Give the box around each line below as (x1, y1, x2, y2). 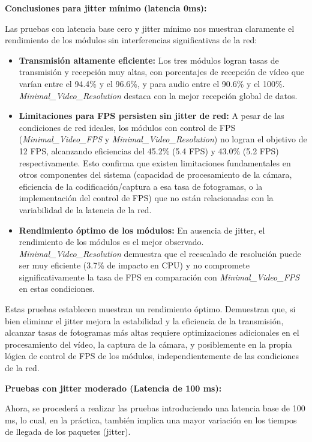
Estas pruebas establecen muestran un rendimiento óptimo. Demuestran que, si (5, 303, 296, 315)
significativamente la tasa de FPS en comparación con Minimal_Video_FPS (19, 270, 300, 283)
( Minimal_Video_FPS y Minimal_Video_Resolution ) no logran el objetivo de (19, 133, 307, 145)
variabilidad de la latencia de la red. (19, 203, 152, 216)
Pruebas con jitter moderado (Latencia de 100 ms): (5, 381, 222, 394)
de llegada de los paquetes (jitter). (5, 425, 131, 438)
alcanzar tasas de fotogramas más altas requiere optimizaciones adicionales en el (5, 326, 299, 339)
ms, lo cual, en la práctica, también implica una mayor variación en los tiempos (5, 413, 297, 426)
